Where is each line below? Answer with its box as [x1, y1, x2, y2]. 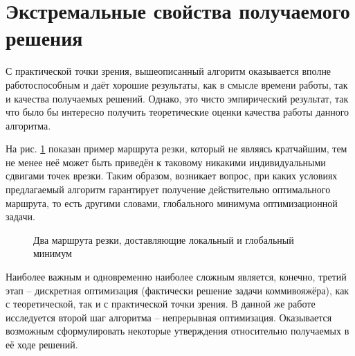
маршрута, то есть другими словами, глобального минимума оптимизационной [6, 195, 338, 210]
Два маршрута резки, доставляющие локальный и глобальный [33, 232, 294, 247]
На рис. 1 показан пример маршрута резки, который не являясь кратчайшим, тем [6, 141, 347, 156]
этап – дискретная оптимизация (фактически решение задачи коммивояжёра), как [6, 283, 349, 297]
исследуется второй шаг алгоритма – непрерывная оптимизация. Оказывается [6, 310, 332, 324]
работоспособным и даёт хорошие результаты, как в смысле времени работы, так [6, 77, 348, 91]
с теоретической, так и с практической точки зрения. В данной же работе [6, 296, 316, 311]
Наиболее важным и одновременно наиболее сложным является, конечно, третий [6, 269, 347, 284]
